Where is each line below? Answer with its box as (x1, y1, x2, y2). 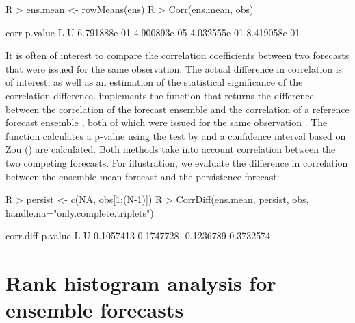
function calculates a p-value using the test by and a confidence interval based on (5, 128, 346, 143)
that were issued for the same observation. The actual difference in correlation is (5, 61, 343, 75)
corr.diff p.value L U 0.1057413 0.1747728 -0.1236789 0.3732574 (5, 228, 271, 243)
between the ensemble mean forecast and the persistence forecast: (5, 169, 280, 183)
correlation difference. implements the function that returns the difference (5, 88, 314, 102)
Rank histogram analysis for (5, 269, 276, 297)
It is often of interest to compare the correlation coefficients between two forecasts (5, 48, 350, 62)
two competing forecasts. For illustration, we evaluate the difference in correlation (5, 155, 348, 169)
